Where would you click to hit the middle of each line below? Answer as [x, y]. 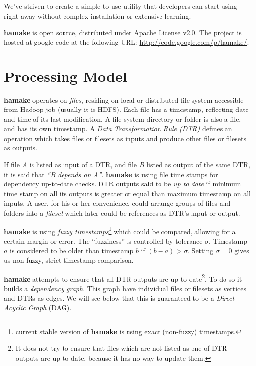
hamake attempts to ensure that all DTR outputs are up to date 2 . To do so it [123, 278]
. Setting [201, 250]
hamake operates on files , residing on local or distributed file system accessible [124, 99]
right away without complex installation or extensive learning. [97, 16]
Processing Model [65, 76]
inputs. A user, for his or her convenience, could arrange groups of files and [117, 203]
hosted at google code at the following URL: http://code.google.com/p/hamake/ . [127, 42]
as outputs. [21, 148]
